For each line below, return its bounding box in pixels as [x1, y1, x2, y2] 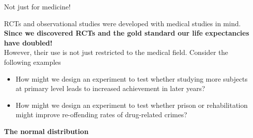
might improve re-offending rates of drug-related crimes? [15, 109, 188, 120]
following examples [4, 56, 61, 67]
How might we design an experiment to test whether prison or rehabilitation [15, 99, 248, 110]
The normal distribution [4, 126, 89, 136]
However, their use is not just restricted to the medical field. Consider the [4, 47, 228, 57]
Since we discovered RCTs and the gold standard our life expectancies [4, 28, 250, 38]
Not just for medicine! [4, 1, 71, 11]
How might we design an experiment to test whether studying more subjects [15, 73, 248, 84]
